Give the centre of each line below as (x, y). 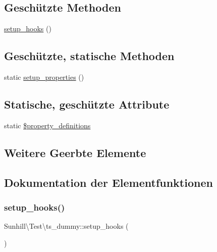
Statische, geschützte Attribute (87, 104)
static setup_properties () (44, 77)
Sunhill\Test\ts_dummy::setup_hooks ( (66, 226)
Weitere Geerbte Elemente (75, 152)
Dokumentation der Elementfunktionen (108, 182)
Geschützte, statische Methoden (89, 56)
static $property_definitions (47, 125)
